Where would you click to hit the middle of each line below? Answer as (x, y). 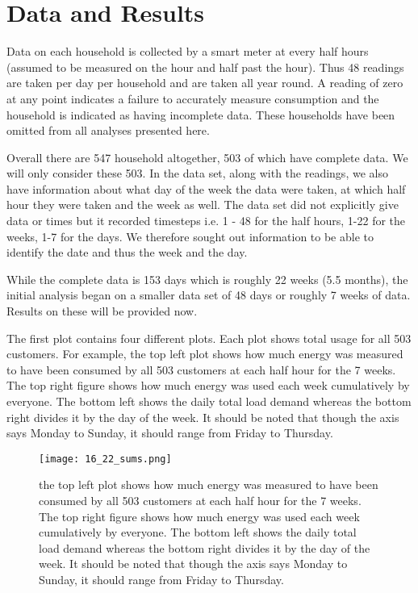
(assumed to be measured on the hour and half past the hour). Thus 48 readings (205, 67)
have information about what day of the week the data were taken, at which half (206, 188)
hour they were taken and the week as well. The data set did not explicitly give (203, 205)
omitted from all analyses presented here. (108, 130)
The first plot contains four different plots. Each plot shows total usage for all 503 (209, 338)
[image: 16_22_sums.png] (105, 459)
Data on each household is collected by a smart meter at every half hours (188, 51)
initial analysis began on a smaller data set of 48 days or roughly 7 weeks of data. (209, 295)
